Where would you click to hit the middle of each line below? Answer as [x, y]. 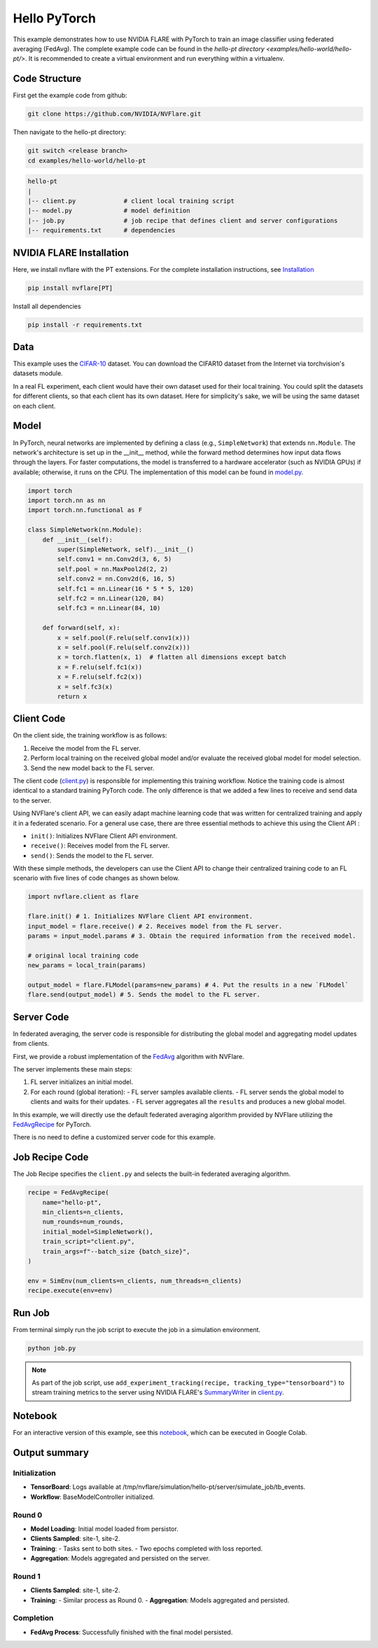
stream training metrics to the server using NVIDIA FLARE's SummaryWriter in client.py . [158, 1392]
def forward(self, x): [81, 628]
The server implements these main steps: [72, 1069]
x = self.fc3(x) [85, 687]
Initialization [34, 1473]
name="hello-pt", [72, 1202]
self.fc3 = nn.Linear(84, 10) [109, 608]
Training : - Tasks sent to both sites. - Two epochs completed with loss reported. [147, 1549]
